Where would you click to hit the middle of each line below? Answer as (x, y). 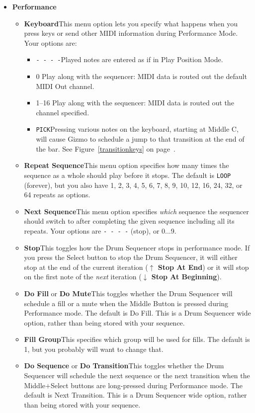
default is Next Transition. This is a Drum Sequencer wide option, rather (135, 395)
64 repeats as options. (57, 195)
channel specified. (63, 112)
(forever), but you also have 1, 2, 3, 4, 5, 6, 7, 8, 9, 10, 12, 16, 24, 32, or (133, 185)
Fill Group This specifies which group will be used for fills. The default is (137, 339)
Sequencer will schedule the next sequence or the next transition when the (137, 375)
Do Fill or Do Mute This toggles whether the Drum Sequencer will (128, 293)
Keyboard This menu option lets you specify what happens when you (131, 23)
